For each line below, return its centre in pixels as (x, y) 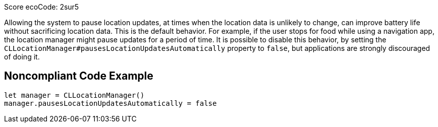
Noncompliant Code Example (79, 76)
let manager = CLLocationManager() (74, 95)
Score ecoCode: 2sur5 (42, 7)
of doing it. (22, 57)
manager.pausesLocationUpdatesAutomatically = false (111, 103)
